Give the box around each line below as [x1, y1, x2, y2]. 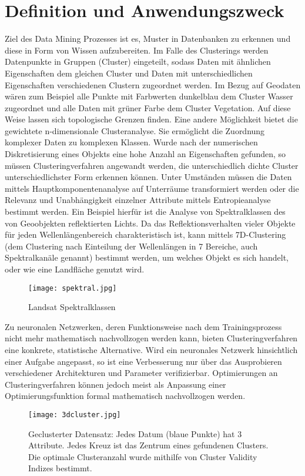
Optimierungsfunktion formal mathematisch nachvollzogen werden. [5, 390, 246, 402]
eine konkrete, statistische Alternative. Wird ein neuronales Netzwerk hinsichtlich [5, 344, 298, 356]
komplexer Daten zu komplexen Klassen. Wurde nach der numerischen [5, 136, 258, 148]
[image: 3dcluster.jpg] [28, 411, 121, 419]
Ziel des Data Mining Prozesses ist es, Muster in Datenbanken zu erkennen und [5, 32, 291, 45]
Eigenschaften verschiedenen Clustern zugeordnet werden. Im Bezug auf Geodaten [5, 78, 301, 91]
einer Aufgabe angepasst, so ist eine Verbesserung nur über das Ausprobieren [5, 355, 282, 367]
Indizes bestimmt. [28, 462, 92, 474]
